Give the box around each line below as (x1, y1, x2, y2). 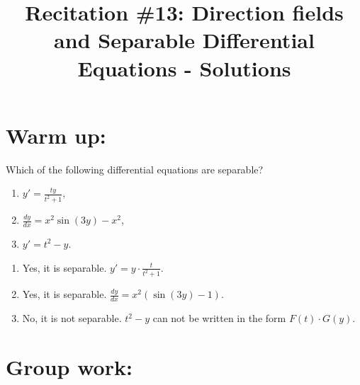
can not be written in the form (152, 311, 286, 326)
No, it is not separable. (22, 311, 122, 326)
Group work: (6, 352, 133, 381)
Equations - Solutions (77, 53, 291, 82)
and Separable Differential (54, 25, 315, 54)
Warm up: (6, 120, 106, 149)
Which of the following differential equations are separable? (6, 161, 264, 176)
